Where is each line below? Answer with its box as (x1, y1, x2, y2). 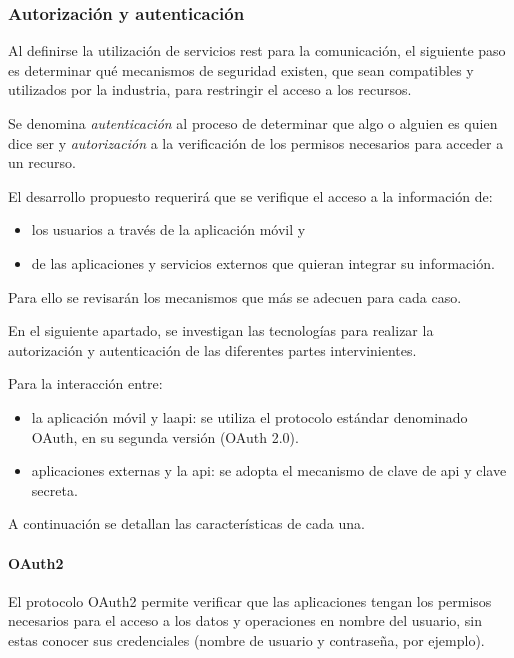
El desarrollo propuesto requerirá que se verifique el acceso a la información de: (8, 185, 493, 206)
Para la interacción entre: (8, 373, 163, 394)
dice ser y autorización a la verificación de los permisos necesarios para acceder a (8, 132, 504, 153)
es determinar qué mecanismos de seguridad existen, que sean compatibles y (8, 59, 474, 80)
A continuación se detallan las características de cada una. (8, 513, 365, 534)
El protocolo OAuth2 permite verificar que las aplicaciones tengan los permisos (8, 590, 492, 611)
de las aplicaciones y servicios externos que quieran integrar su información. (31, 252, 495, 273)
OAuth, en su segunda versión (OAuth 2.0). (31, 426, 299, 447)
